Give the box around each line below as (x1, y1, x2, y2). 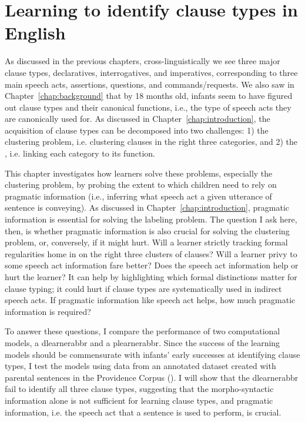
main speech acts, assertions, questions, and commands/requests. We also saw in (5, 78, 294, 90)
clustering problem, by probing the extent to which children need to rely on (5, 178, 277, 191)
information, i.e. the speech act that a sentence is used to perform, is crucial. (5, 406, 281, 418)
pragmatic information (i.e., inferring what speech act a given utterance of (5, 190, 272, 202)
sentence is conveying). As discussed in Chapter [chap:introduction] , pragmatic (5, 201, 289, 214)
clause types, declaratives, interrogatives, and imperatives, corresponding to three (5, 66, 298, 78)
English (5, 21, 66, 45)
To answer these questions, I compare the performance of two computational (5, 325, 280, 337)
